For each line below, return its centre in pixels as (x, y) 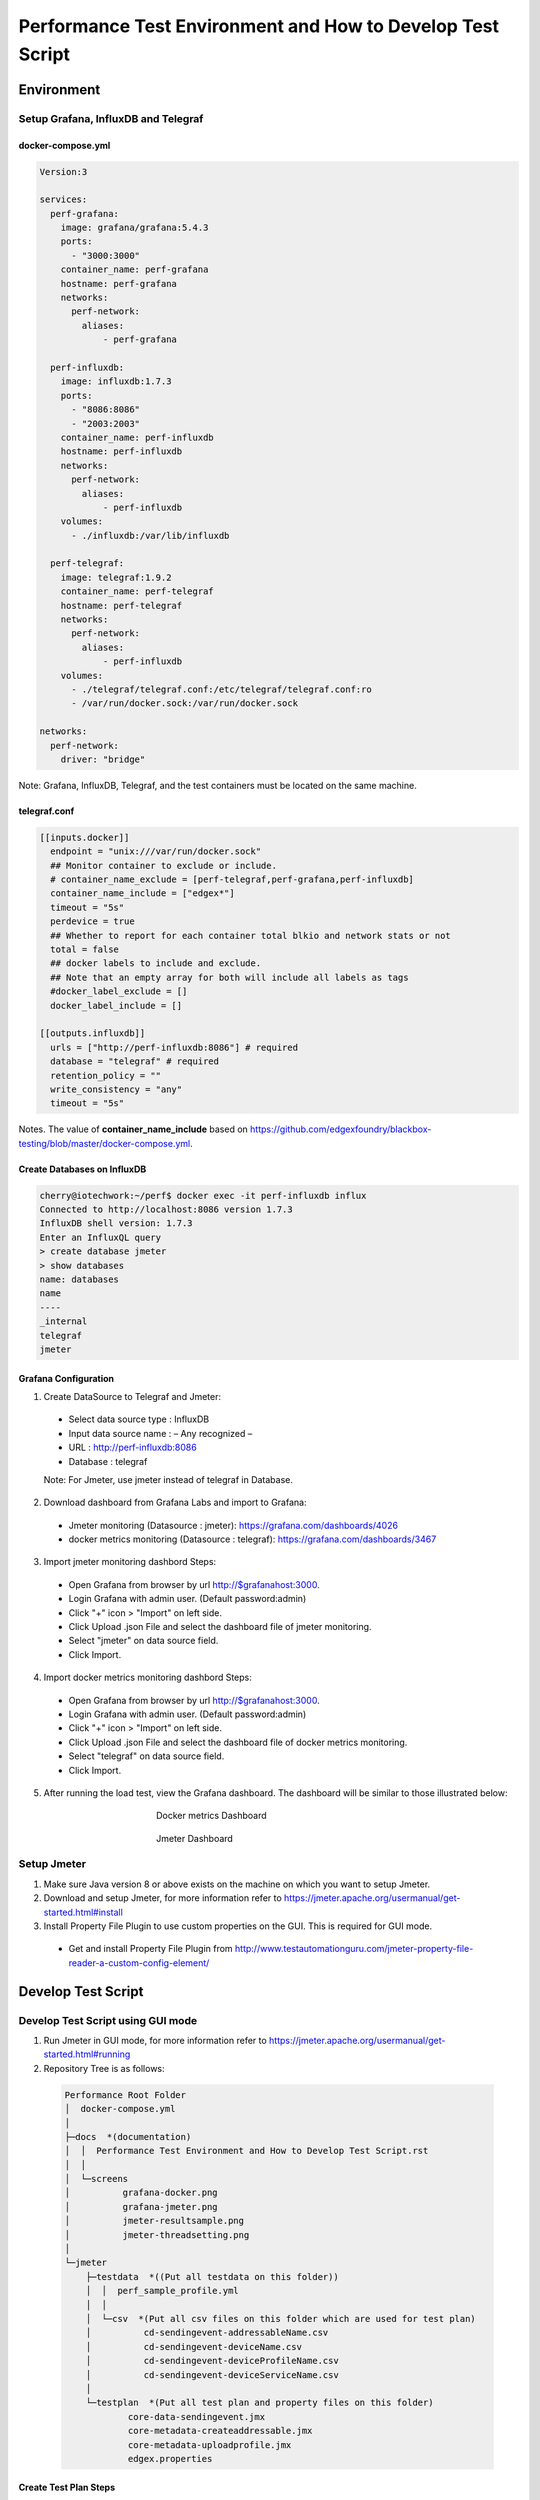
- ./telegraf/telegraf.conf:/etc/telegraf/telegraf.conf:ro (221, 689)
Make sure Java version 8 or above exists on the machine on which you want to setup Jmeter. (237, 1884)
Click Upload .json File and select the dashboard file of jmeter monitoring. (220, 1627)
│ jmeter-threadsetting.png (157, 2234)
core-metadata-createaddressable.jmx (220, 2431)
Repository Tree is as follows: (104, 2068)
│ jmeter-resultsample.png (154, 2221)
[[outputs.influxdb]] (92, 1033)
